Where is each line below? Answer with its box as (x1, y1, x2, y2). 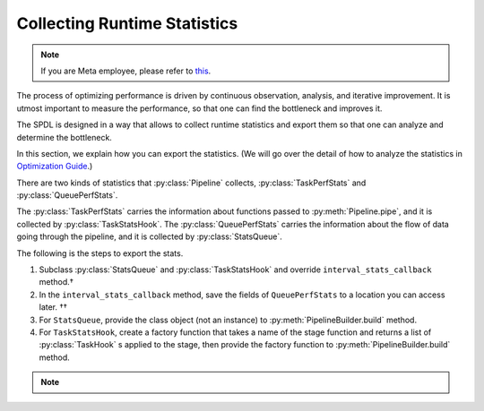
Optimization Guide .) (16, 161, 93, 172)
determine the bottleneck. (16, 132, 112, 142)
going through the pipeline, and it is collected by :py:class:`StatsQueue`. (16, 231, 282, 242)
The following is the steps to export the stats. (16, 247, 184, 259)
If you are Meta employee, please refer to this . (40, 65, 212, 76)
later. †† (39, 302, 67, 313)
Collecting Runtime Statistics (16, 13, 238, 33)
